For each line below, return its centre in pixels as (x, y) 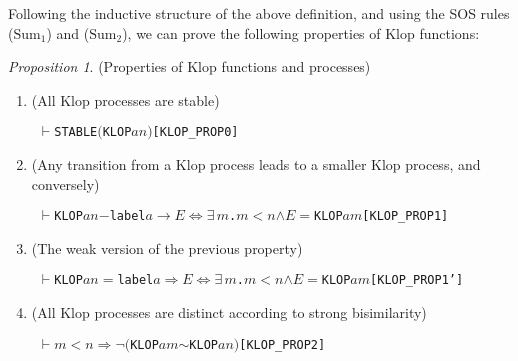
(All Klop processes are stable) (125, 99)
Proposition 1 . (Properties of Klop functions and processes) (189, 66)
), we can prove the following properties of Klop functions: (301, 32)
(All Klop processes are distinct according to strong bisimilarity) (229, 312)
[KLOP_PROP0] (195, 132)
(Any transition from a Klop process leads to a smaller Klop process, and (256, 164)
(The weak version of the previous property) (167, 247)
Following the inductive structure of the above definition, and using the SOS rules (259, 13)
